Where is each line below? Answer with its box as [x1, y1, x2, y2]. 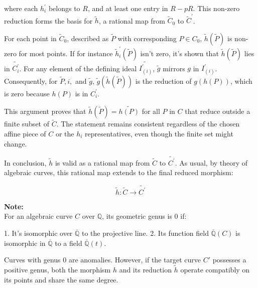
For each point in [4, 33, 57, 43]
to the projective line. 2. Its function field [82, 227, 209, 238]
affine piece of [4, 128, 46, 138]
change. [4, 138, 27, 149]
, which [230, 75, 252, 86]
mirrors [163, 63, 185, 73]
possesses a [212, 254, 246, 265]
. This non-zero [193, 3, 240, 13]
